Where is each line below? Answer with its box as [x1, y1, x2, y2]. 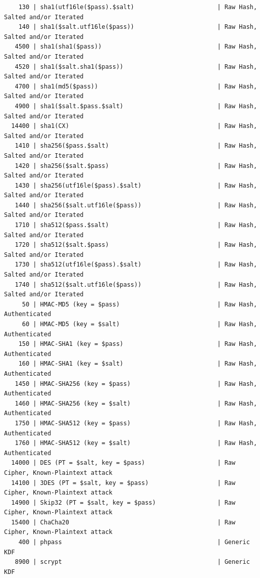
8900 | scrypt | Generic [15, 558, 250, 566]
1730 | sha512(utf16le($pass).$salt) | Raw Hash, [15, 261, 257, 269]
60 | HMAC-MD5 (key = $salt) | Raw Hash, [22, 321, 257, 328]
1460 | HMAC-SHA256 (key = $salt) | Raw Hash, [15, 399, 257, 407]
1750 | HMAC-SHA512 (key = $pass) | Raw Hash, [15, 419, 257, 427]
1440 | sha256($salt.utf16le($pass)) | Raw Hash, [15, 201, 257, 209]
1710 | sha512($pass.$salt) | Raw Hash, [15, 221, 257, 229]
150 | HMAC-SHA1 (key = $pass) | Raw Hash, [18, 340, 257, 348]
